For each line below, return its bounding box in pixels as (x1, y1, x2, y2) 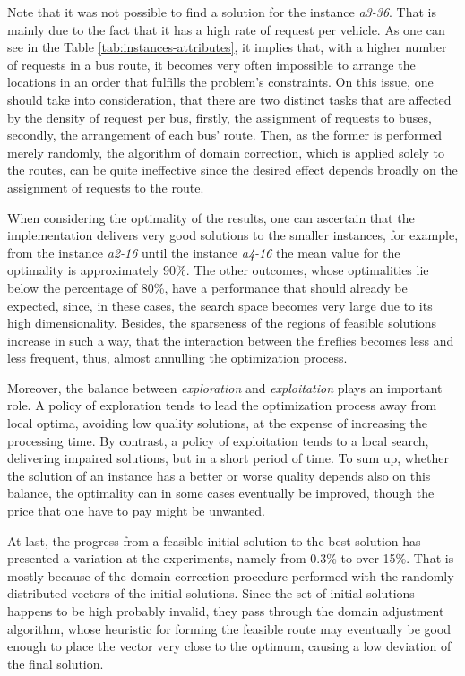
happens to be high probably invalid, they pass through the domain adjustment (7, 602, 444, 620)
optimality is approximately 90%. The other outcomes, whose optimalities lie (7, 261, 429, 279)
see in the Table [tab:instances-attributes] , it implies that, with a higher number (7, 38, 447, 56)
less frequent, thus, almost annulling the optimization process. (7, 348, 348, 367)
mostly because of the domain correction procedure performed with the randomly (7, 566, 454, 585)
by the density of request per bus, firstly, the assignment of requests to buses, (7, 107, 432, 126)
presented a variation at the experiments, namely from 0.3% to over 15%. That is (7, 549, 454, 568)
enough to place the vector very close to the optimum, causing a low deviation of (7, 637, 452, 655)
